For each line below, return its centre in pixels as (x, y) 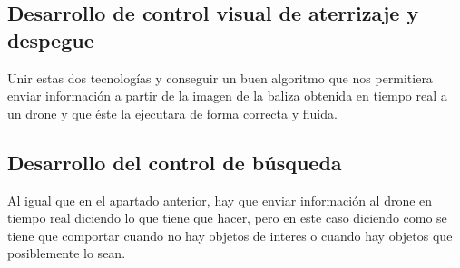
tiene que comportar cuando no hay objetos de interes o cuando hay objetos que (230, 235)
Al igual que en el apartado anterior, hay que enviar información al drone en (220, 200)
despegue (51, 39)
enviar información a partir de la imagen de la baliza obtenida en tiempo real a (227, 96)
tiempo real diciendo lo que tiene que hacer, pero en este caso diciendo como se (227, 218)
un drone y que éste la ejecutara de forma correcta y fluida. (172, 113)
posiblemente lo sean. (67, 253)
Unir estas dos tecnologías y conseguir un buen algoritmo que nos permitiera (220, 77)
